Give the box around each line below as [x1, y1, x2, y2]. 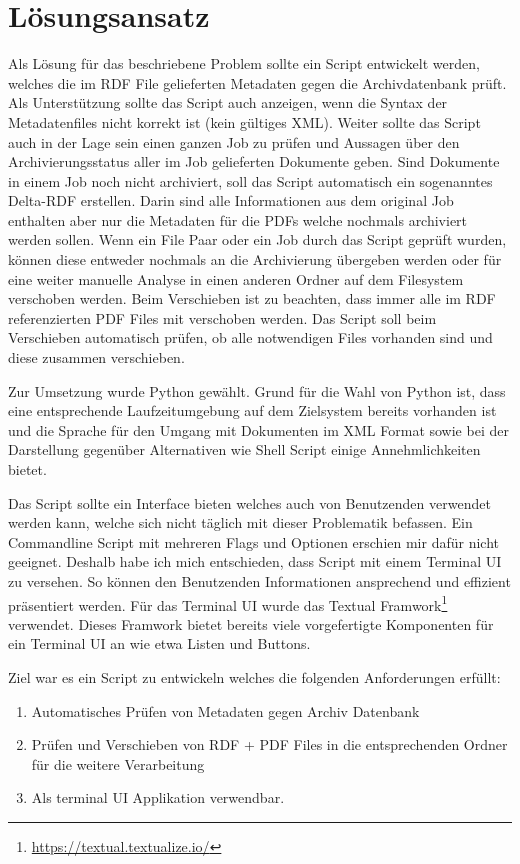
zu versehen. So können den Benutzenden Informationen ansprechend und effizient [8, 570, 511, 591]
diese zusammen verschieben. [8, 347, 185, 368]
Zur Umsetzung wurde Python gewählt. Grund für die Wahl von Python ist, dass [8, 380, 506, 401]
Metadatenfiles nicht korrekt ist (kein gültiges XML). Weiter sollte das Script [8, 111, 481, 132]
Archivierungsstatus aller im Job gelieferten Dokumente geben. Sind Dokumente [8, 151, 500, 172]
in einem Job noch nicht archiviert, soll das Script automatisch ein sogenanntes [8, 170, 493, 191]
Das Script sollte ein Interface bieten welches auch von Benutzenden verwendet [8, 492, 491, 513]
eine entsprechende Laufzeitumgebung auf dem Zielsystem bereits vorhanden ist [8, 400, 497, 421]
